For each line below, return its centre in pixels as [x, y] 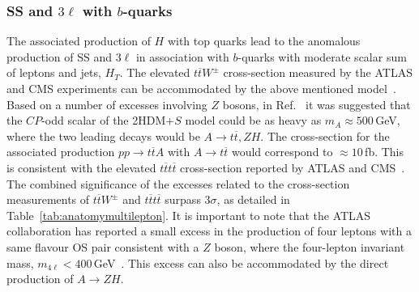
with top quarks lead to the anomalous [264, 41]
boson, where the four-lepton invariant [310, 246]
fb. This [385, 152]
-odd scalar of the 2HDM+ [108, 120]
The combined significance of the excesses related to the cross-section [178, 183]
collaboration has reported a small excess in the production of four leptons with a [209, 231]
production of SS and [59, 56]
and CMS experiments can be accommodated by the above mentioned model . [201, 88]
